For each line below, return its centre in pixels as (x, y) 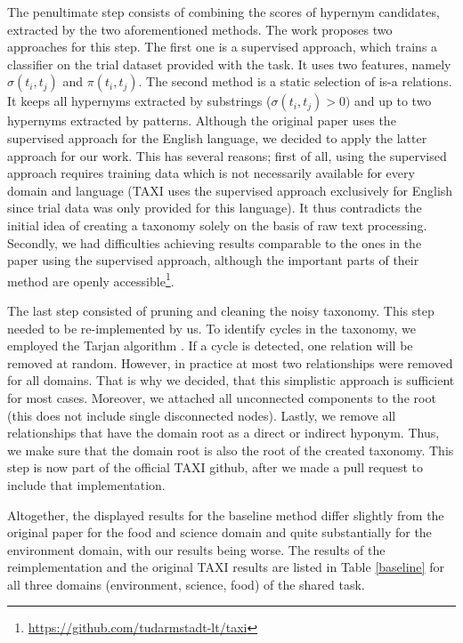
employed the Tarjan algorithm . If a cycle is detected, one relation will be (210, 346)
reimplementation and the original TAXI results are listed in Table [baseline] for (226, 567)
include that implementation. (86, 484)
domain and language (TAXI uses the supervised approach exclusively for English (230, 190)
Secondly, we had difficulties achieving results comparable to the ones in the (215, 242)
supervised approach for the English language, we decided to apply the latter (217, 137)
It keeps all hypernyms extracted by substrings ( (139, 101)
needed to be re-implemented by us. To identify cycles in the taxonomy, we (212, 328)
